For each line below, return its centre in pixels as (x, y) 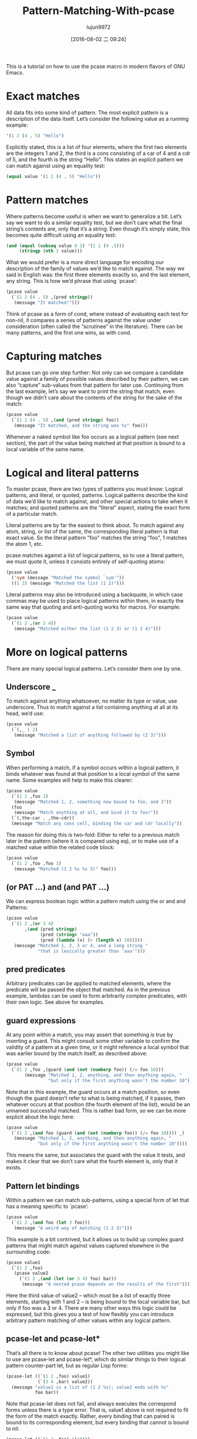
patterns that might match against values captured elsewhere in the (88, 1245)
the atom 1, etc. (25, 544)
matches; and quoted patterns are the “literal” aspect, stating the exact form (98, 508)
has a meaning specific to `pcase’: (47, 1206)
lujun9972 (98, 27)
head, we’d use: (25, 714)
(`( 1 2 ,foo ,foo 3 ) (36, 863)
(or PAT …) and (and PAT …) (58, 887)
